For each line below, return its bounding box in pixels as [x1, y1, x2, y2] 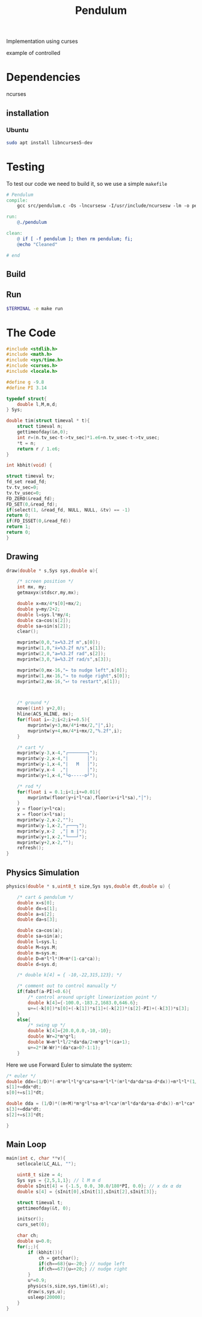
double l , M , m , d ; [17, 401, 58, 407]
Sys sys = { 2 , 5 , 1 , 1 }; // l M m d [17, 1178, 101, 1184]
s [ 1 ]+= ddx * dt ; [6, 1084, 42, 1090]
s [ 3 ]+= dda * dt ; [6, 1106, 42, 1112]
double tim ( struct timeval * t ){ [6, 417, 90, 424]
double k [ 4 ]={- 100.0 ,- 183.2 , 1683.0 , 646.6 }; [28, 1000, 138, 1006]
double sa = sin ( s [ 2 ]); [17, 623, 71, 629]
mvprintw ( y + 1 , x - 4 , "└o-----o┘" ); [17, 772, 98, 778]
